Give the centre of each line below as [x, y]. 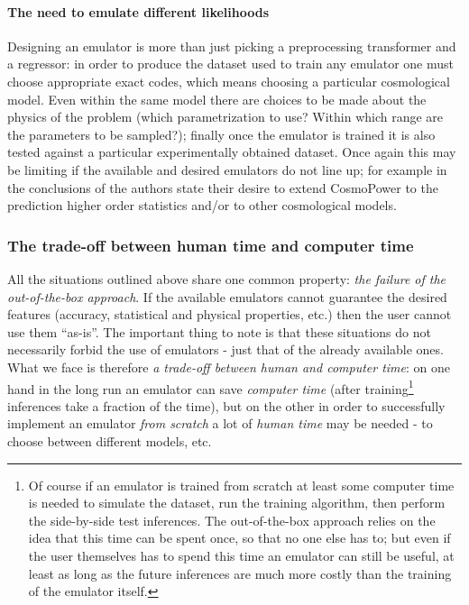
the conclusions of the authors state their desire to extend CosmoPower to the [223, 187]
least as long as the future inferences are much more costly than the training [240, 573]
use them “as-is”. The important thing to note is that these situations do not [219, 331]
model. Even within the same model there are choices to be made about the [217, 99]
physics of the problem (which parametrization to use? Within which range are [225, 117]
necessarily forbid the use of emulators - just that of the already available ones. [225, 349]
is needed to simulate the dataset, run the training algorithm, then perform [237, 503]
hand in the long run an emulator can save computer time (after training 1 [211, 387]
